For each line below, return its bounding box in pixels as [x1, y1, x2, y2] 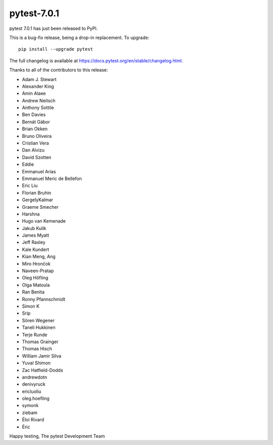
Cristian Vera [22, 140, 49, 146]
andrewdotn [22, 374, 48, 380]
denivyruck [22, 381, 45, 387]
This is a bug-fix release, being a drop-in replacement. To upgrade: [9, 34, 150, 41]
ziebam [22, 410, 38, 416]
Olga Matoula [22, 282, 50, 288]
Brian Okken [22, 126, 48, 132]
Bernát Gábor [22, 119, 51, 125]
